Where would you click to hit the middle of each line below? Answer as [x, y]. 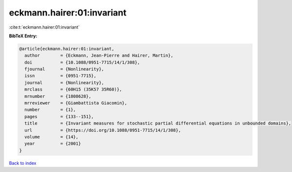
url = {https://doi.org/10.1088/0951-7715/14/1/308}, [103, 130]
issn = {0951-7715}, [61, 76]
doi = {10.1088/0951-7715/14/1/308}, [82, 62]
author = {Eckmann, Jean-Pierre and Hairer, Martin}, [99, 55]
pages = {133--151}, [59, 117]
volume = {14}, [52, 137]
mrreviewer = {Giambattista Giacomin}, [76, 103]
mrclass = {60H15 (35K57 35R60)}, [73, 89]
